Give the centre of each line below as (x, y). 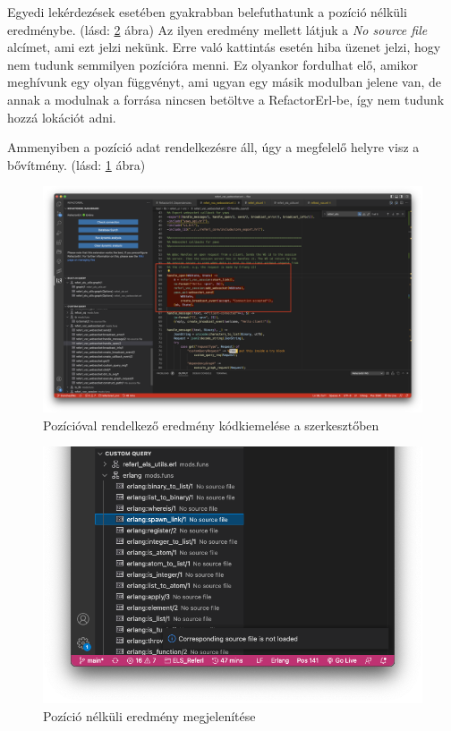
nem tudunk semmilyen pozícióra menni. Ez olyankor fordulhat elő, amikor (213, 64)
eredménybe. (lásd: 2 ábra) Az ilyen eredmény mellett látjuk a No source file (217, 29)
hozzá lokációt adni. (62, 117)
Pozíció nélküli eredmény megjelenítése (149, 715)
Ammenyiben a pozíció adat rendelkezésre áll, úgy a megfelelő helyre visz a (213, 147)
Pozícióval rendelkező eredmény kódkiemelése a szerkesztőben (211, 425)
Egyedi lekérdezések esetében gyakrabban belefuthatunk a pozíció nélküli (207, 12)
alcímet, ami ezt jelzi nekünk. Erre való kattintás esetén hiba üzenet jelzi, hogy (224, 47)
